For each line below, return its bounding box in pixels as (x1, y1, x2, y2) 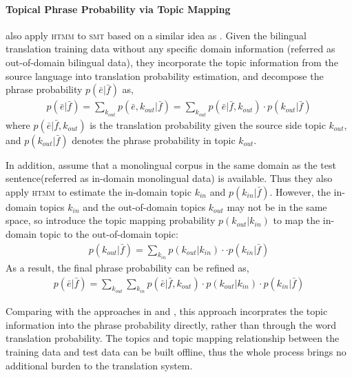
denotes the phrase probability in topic (72, 132, 236, 147)
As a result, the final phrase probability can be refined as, (6, 261, 249, 275)
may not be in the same (227, 199, 327, 214)
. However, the (269, 184, 331, 198)
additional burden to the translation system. (6, 358, 193, 372)
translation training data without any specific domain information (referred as (6, 41, 335, 56)
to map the (273, 213, 320, 227)
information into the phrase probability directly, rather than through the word (6, 317, 336, 332)
